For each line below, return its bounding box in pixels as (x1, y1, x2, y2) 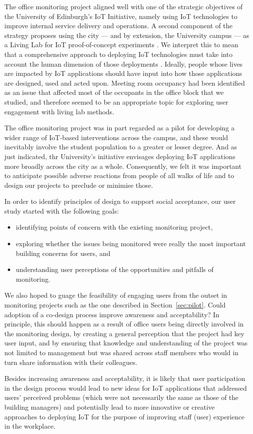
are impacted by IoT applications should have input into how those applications (4, 68, 242, 78)
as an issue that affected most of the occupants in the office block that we (4, 87, 224, 97)
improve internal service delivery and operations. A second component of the (4, 20, 233, 31)
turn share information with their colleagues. (4, 357, 137, 367)
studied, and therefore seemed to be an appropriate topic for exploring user (4, 96, 228, 107)
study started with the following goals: (4, 205, 119, 216)
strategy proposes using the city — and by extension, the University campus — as (4, 30, 249, 40)
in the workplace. (4, 421, 56, 431)
